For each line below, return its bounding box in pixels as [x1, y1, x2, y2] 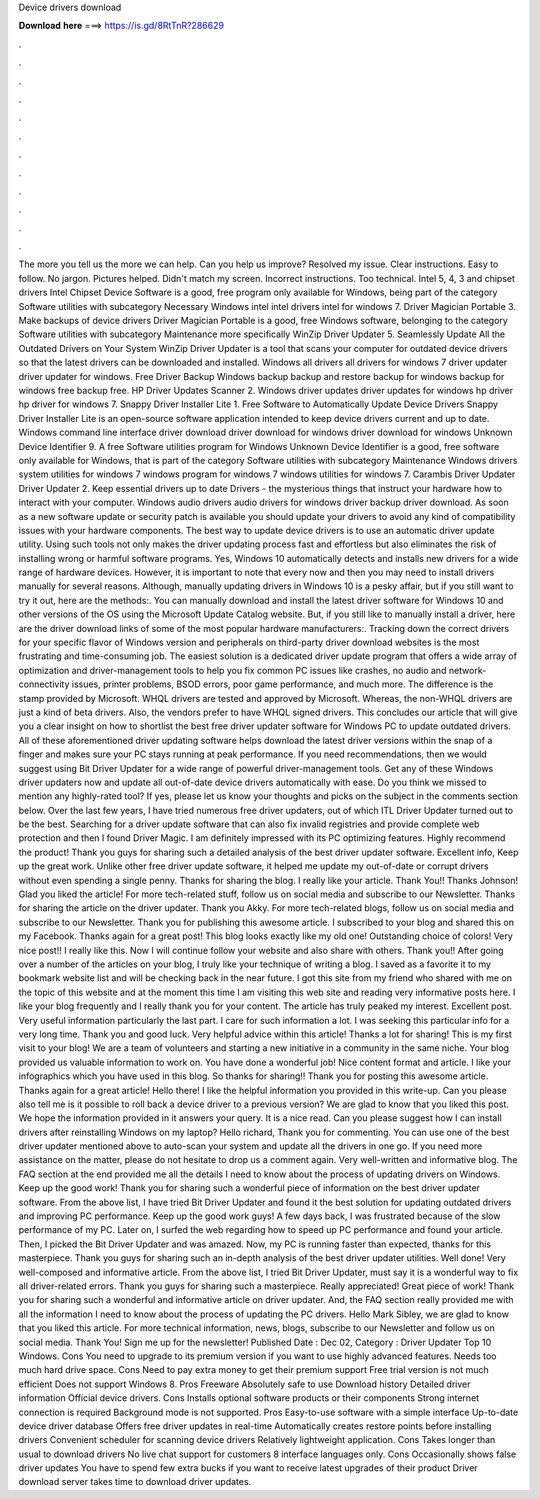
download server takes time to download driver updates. [18, 1476, 252, 1488]
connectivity [18, 678, 70, 690]
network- [448, 664, 487, 676]
